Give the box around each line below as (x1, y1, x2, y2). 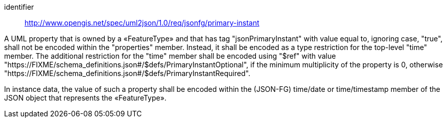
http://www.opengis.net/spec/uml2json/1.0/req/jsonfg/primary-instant (25, 18, 260, 27)
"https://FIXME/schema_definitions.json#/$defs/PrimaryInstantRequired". (4, 69, 250, 78)
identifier (4, 3, 34, 11)
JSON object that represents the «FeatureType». (4, 93, 167, 102)
